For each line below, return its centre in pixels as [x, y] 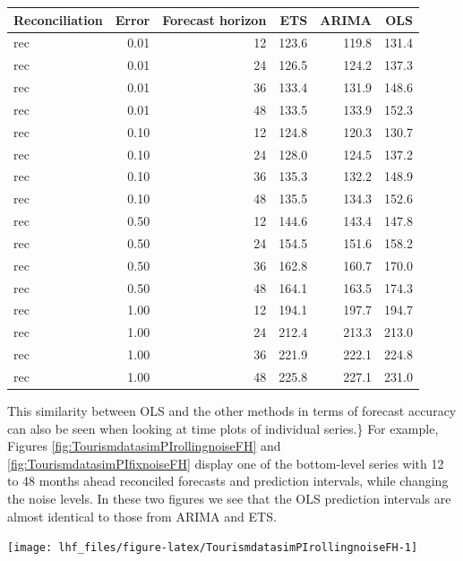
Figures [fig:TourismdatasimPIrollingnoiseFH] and [144, 446]
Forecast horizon [214, 19]
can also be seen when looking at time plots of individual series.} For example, [223, 428]
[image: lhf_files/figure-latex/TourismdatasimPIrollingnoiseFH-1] [213, 548]
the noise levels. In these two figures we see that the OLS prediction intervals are [229, 499]
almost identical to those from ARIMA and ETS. [142, 516]
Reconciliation [58, 19]
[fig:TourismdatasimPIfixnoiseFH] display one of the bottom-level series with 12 [226, 463]
